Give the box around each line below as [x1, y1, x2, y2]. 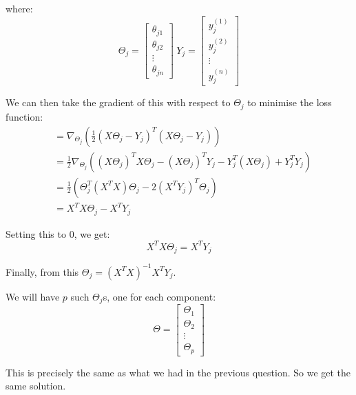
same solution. [6, 378, 66, 393]
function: [6, 109, 43, 123]
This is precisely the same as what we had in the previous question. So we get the [6, 365, 351, 379]
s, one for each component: [103, 289, 216, 303]
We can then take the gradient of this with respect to [6, 95, 231, 110]
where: [6, 1, 33, 15]
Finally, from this [6, 264, 79, 278]
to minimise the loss [247, 95, 332, 110]
